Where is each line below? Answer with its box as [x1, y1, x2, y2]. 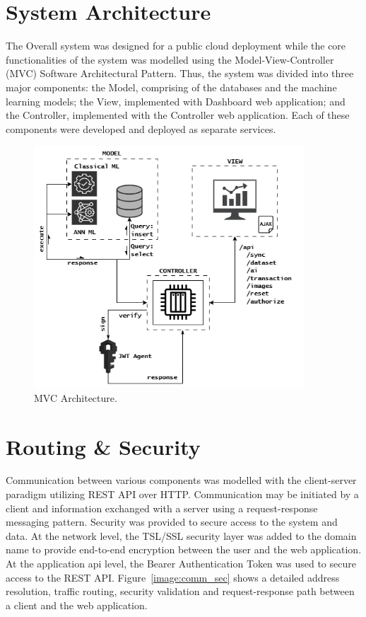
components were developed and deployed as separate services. [6, 121, 276, 136]
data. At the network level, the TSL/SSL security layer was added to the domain [6, 528, 357, 543]
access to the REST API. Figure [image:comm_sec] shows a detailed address [6, 570, 340, 584]
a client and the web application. [6, 597, 148, 612]
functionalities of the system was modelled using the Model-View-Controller [6, 52, 334, 67]
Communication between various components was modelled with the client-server [6, 473, 357, 488]
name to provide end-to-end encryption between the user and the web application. [6, 542, 362, 557]
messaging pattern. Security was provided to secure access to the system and [6, 514, 338, 529]
